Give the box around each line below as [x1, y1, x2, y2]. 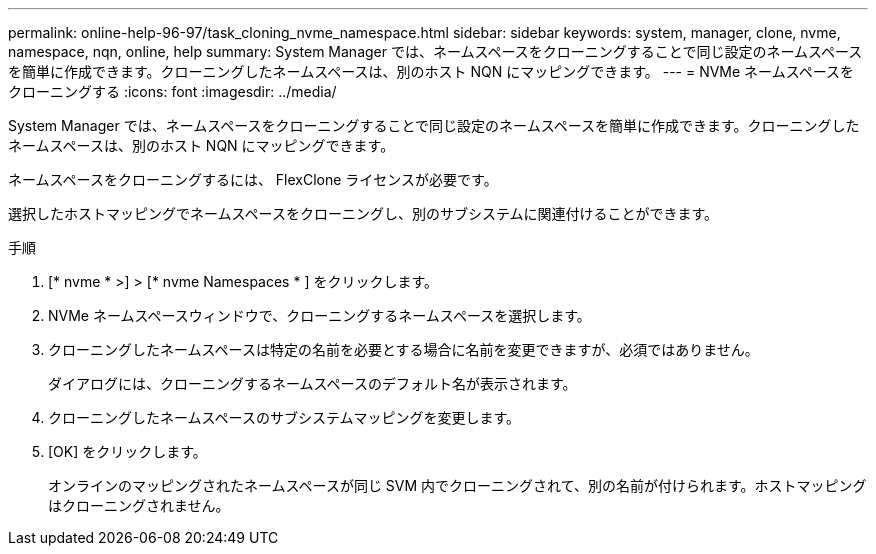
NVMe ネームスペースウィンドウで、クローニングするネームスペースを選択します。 [48, 307, 591, 324]
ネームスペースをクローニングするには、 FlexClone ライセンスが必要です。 [8, 171, 498, 188]
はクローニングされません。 [48, 497, 230, 514]
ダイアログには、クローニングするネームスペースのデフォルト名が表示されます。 [48, 375, 577, 392]
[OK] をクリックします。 [48, 443, 207, 460]
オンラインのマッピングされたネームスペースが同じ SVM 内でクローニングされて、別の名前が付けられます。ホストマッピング [48, 477, 867, 494]
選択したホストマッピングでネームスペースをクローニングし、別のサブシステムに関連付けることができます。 [8, 205, 719, 222]
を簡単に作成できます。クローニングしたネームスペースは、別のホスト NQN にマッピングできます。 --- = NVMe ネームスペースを [8, 63, 855, 80]
